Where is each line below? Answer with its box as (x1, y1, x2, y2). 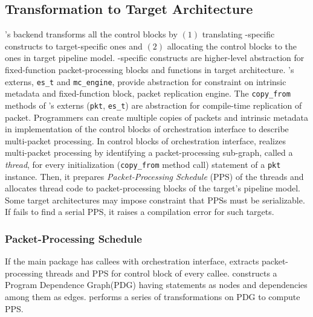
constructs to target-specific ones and (5, 39, 143, 52)
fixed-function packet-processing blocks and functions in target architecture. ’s (5, 63, 294, 75)
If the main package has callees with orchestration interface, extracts (5, 255, 259, 267)
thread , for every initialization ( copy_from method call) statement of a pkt (5, 158, 281, 170)
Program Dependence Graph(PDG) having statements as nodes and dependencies (5, 278, 308, 291)
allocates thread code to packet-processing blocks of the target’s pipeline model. (5, 182, 300, 194)
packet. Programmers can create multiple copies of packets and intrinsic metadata (5, 110, 308, 123)
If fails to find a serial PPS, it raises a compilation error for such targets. (5, 205, 274, 218)
